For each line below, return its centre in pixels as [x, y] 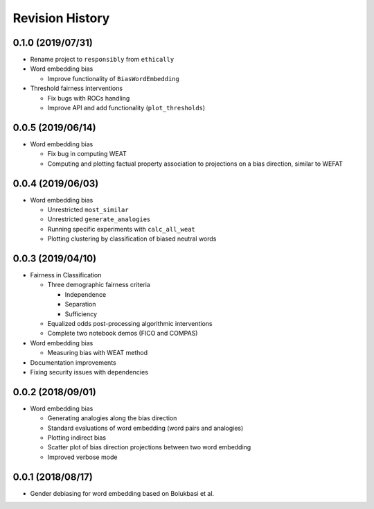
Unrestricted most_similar [88, 209]
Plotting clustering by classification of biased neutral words [132, 239]
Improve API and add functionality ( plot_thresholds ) [126, 108]
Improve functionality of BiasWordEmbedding [113, 78]
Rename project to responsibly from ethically [102, 60]
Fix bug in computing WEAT [87, 154]
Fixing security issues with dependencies [89, 372]
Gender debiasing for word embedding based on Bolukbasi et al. [122, 493]
